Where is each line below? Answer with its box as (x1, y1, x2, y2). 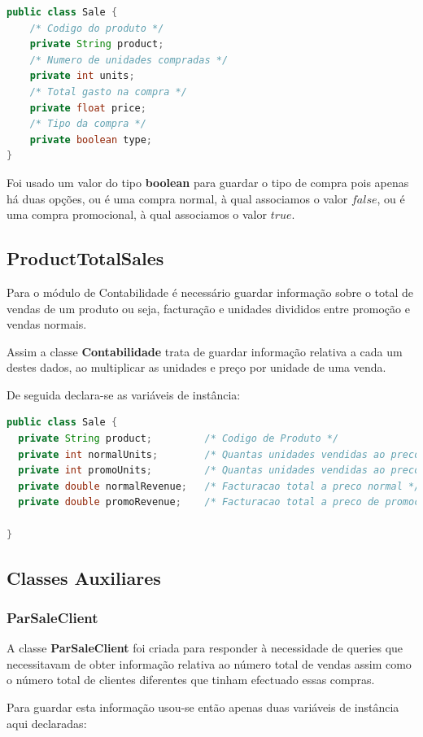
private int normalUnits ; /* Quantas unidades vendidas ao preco (18, 448, 421, 460)
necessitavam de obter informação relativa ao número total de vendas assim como (7, 655, 412, 672)
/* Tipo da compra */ (29, 118, 146, 130)
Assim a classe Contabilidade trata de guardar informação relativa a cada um (7, 342, 403, 360)
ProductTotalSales (7, 246, 164, 271)
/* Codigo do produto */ (29, 22, 164, 34)
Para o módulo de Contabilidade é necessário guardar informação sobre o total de (7, 283, 413, 300)
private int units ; (29, 70, 135, 82)
